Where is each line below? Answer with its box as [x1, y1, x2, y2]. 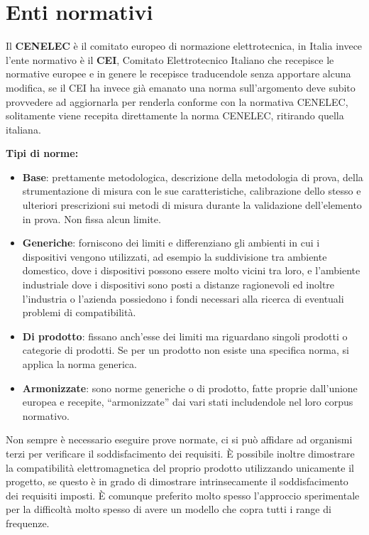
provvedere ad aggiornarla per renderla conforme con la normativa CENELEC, [6, 94, 348, 109]
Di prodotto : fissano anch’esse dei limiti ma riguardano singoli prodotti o [22, 328, 348, 343]
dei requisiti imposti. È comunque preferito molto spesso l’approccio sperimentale [6, 487, 360, 502]
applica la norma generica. [22, 357, 137, 371]
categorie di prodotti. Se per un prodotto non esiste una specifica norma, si [22, 342, 349, 357]
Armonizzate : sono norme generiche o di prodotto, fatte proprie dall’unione [22, 380, 358, 395]
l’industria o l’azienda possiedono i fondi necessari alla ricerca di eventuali [22, 291, 344, 306]
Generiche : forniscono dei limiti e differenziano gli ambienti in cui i [22, 235, 320, 250]
